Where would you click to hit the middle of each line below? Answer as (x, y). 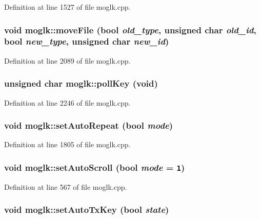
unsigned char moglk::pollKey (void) (81, 83)
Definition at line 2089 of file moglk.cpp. (67, 60)
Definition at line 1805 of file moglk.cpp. (67, 144)
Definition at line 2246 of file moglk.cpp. (67, 102)
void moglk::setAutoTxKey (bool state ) (87, 210)
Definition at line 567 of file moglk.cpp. (66, 186)
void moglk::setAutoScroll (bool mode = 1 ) (95, 167)
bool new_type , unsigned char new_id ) (87, 41)
